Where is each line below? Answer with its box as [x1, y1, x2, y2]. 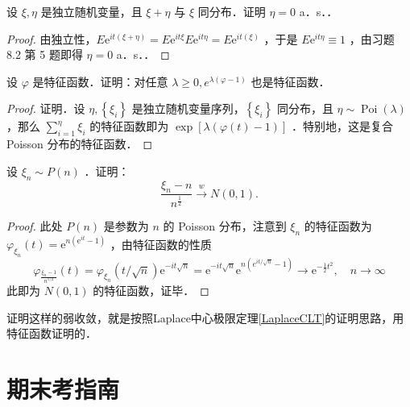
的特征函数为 [304, 217, 372, 234]
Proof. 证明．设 [6, 100, 85, 117]
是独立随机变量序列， [131, 100, 245, 117]
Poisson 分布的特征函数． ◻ [6, 135, 153, 152]
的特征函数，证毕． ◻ [93, 282, 209, 299]
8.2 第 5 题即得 [6, 46, 83, 63]
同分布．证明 [197, 3, 266, 19]
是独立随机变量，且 [40, 3, 143, 19]
